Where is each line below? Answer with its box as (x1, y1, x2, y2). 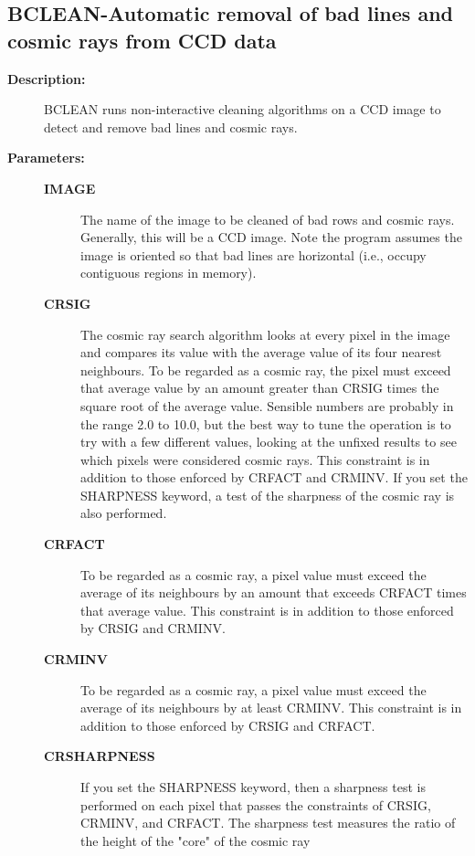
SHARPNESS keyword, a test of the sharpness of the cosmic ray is (80, 485, 455, 504)
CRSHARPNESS (44, 746, 155, 766)
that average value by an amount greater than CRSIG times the (80, 378, 439, 397)
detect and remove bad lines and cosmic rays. (44, 117, 298, 136)
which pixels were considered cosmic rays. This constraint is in (80, 449, 430, 469)
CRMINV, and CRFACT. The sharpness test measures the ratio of (80, 813, 456, 832)
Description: (7, 69, 86, 88)
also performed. (80, 503, 167, 523)
